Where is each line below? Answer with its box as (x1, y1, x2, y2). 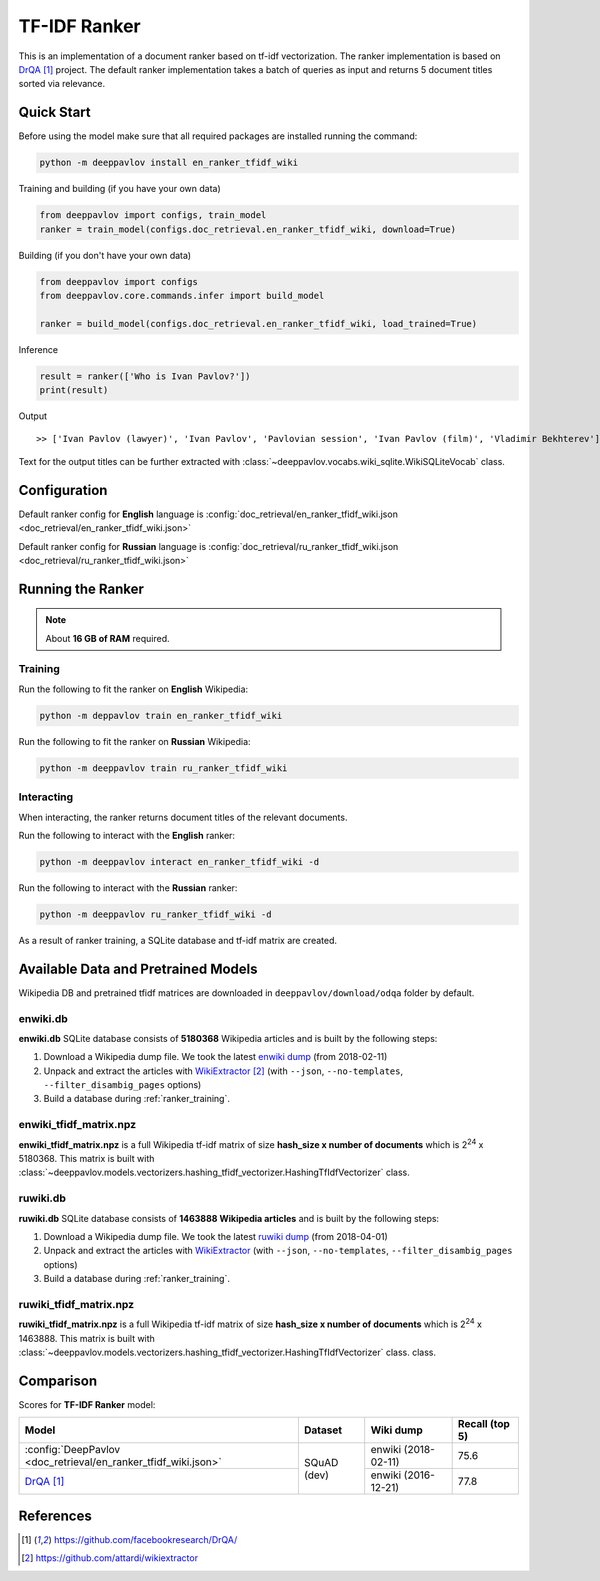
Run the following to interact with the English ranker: (18, 829, 235, 841)
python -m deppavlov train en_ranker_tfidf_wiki (39, 710, 283, 721)
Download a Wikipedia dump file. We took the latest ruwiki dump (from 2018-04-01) (43, 1230, 389, 1242)
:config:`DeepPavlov (24, 1443, 121, 1457)
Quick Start (18, 104, 91, 121)
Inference (18, 343, 59, 355)
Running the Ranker (18, 580, 145, 597)
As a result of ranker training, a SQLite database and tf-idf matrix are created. (18, 934, 338, 946)
